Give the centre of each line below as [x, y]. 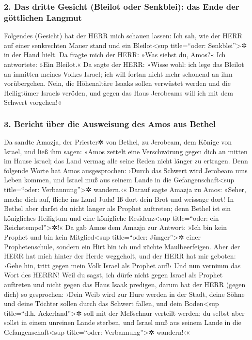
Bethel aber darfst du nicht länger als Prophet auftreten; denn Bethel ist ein [118, 208]
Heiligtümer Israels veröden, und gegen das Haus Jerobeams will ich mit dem [118, 92]
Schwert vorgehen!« [33, 102]
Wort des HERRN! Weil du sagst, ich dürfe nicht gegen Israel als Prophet [113, 275]
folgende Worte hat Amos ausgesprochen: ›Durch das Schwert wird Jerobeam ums [126, 170]
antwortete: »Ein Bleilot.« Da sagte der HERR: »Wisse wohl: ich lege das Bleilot [124, 64]
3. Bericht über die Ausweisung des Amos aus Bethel [110, 123]
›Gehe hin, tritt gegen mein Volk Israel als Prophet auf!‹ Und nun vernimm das [122, 265]
